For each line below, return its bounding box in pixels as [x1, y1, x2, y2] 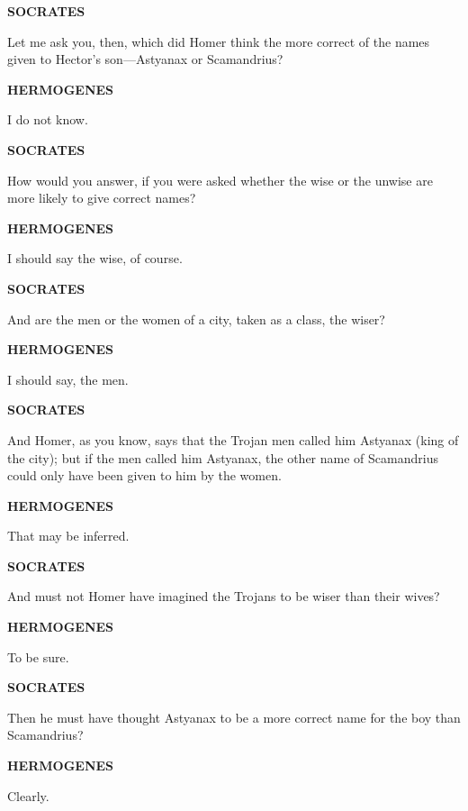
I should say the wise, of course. [7, 249, 183, 268]
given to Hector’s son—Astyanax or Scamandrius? [7, 50, 283, 68]
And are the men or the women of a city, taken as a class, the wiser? [7, 309, 385, 328]
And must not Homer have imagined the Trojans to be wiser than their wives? [7, 587, 440, 606]
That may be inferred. [7, 526, 130, 545]
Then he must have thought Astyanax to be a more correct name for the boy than [7, 707, 461, 726]
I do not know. [7, 110, 88, 129]
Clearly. [7, 786, 49, 805]
